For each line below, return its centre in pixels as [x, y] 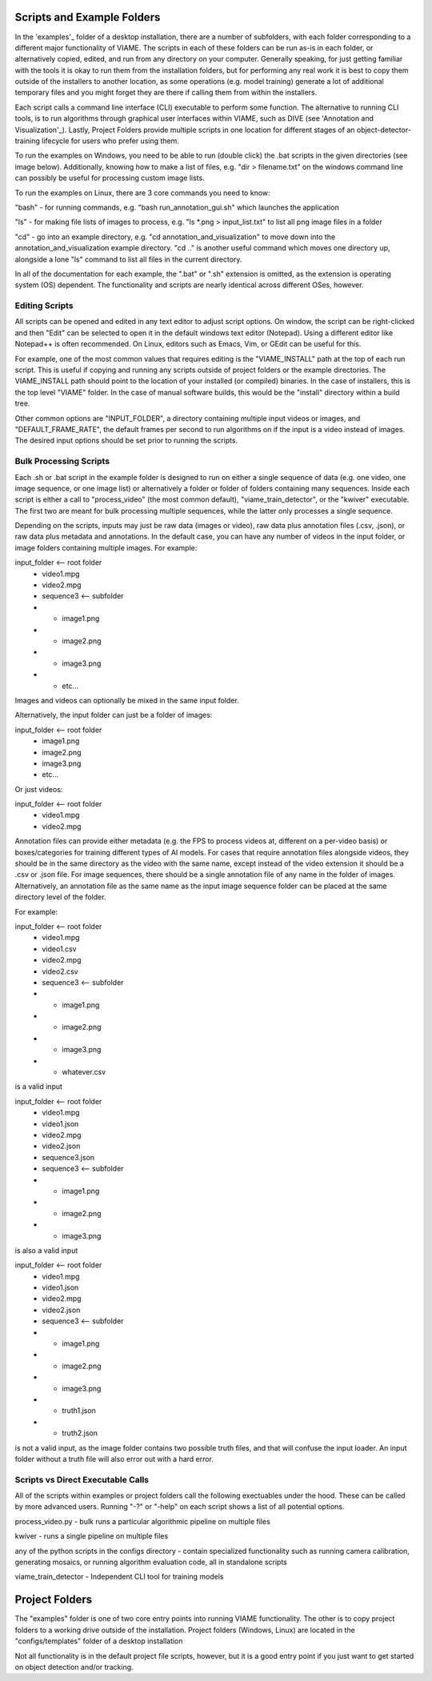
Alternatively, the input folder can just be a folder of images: [114, 715]
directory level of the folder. [60, 897]
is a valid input [39, 1087]
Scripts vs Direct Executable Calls [82, 1479]
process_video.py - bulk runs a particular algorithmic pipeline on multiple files [143, 1521]
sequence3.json [68, 1157]
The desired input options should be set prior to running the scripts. [126, 441]
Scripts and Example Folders [88, 17]
